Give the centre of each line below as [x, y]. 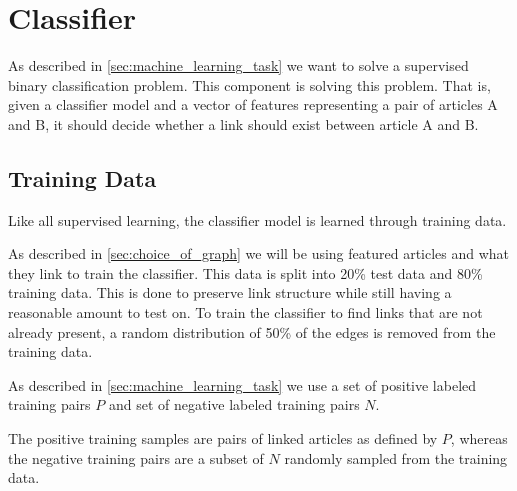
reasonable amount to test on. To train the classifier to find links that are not [245, 312]
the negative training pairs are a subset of [136, 457]
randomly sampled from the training [396, 457]
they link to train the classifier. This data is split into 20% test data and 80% [245, 272]
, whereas [479, 438]
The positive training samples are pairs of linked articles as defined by [223, 438]
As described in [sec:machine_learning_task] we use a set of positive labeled [242, 384]
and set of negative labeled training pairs [234, 404]
